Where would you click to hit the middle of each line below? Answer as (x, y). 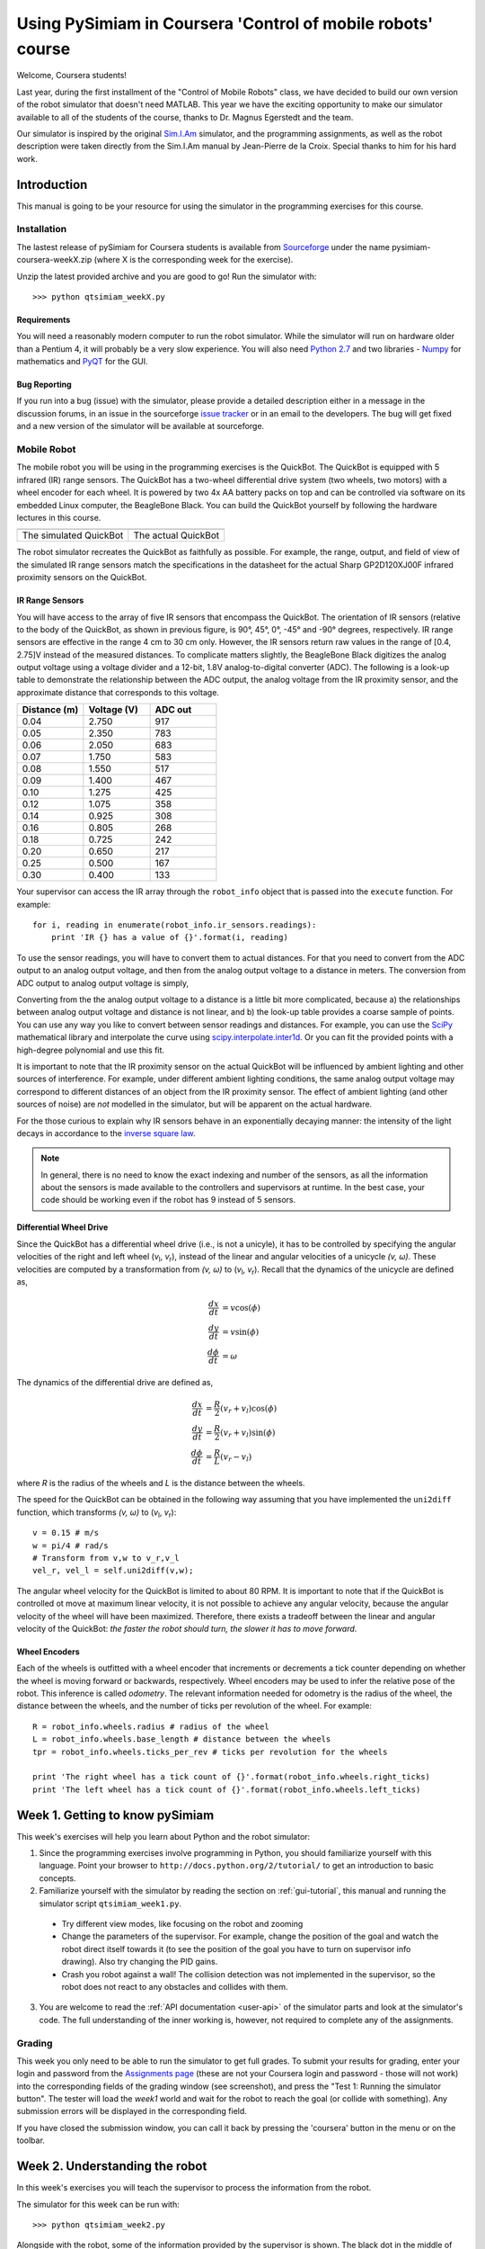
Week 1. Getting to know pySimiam (115, 1815)
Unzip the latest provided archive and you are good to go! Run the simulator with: (167, 276)
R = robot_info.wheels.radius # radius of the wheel (151, 1726)
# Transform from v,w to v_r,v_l (106, 1558)
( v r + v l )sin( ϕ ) (248, 1433)
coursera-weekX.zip (54, 260)
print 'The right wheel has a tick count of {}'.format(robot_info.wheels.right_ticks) (232, 1777)
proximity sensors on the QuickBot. (82, 578)
